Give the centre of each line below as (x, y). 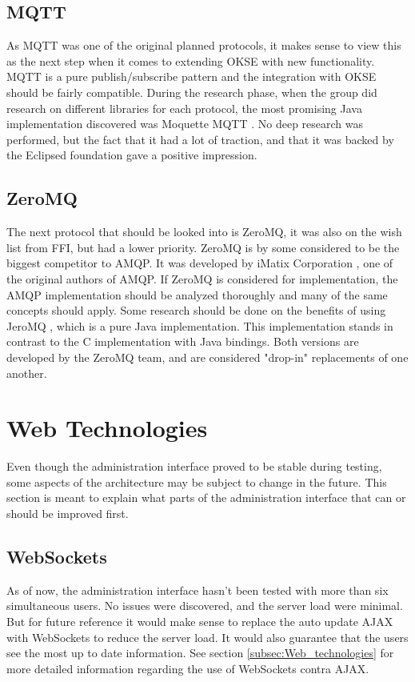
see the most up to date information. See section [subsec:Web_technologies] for (200, 653)
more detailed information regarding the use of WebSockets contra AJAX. (188, 668)
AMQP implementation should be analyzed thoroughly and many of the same (197, 294)
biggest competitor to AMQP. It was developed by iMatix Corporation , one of (200, 263)
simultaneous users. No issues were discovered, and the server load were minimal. (205, 606)
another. (27, 373)
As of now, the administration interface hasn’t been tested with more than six (198, 590)
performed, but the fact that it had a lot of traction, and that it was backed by (200, 139)
